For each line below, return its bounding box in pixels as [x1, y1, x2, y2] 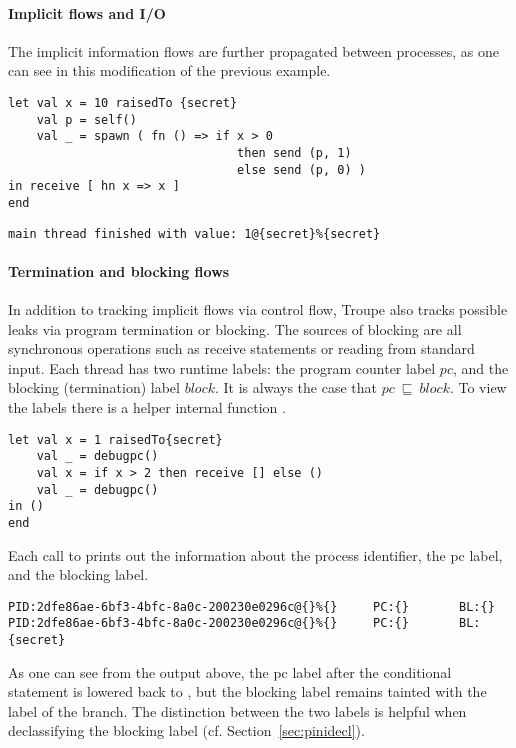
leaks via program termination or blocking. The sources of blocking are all [8, 318, 462, 339]
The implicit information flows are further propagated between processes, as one [8, 40, 499, 61]
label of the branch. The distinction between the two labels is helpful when [8, 700, 467, 721]
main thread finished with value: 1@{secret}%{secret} [8, 226, 381, 241]
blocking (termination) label [8, 377, 180, 398]
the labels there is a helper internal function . [8, 397, 286, 417]
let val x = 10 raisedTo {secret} [8, 95, 238, 110]
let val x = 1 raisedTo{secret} [8, 432, 223, 447]
